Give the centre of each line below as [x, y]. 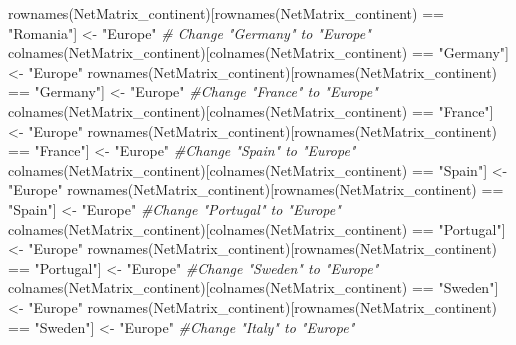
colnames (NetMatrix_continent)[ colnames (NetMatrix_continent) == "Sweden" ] [253, 287]
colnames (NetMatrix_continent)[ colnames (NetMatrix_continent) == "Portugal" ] [257, 228]
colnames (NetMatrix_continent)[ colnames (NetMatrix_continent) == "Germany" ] [258, 52]
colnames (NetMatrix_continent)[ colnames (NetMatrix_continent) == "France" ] [251, 110]
